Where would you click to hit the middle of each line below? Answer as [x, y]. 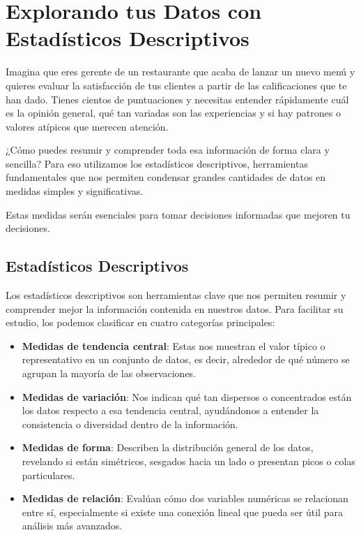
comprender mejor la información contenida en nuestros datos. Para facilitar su [175, 308]
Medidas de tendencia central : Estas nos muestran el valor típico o [174, 345]
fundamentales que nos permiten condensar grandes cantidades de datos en [166, 177]
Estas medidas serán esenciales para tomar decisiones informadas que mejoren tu [178, 214]
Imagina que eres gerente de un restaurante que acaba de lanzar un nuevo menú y [180, 72]
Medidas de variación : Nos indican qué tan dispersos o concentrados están [187, 396]
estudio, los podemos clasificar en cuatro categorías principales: [140, 322]
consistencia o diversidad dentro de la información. [130, 424]
